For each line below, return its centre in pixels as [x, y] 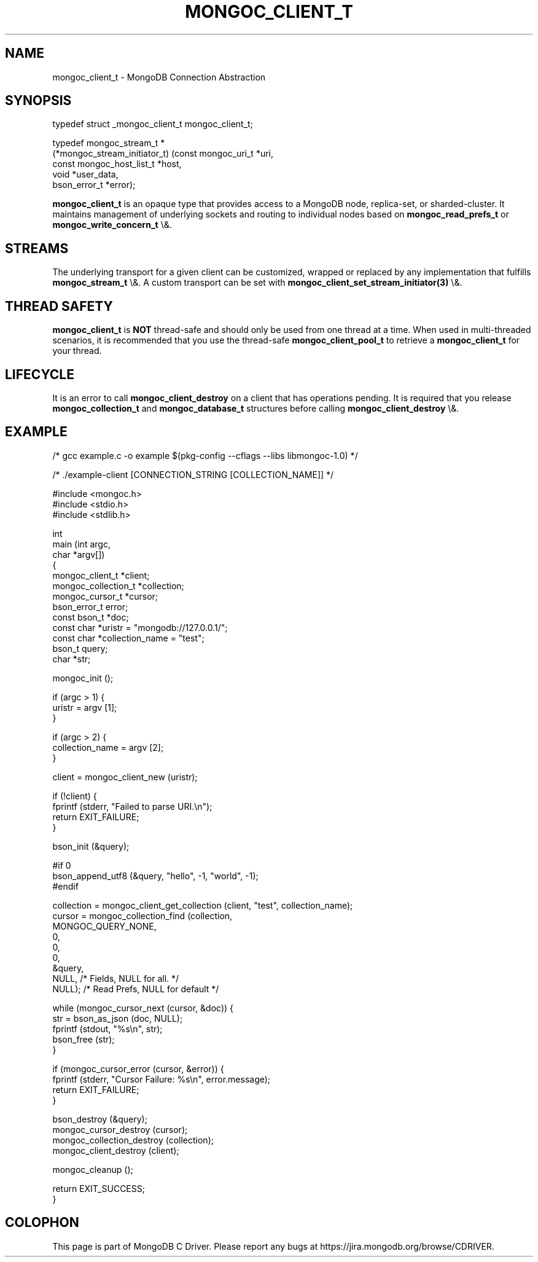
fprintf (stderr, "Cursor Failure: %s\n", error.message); [162, 1079]
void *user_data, [85, 174]
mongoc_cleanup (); [93, 1169]
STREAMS [37, 248]
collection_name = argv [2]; [108, 747]
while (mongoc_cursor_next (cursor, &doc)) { [143, 1008]
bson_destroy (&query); [100, 1119]
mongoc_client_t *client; [101, 575]
